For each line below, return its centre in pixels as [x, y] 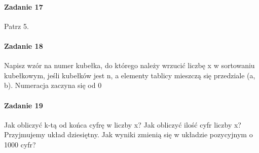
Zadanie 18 [24, 45]
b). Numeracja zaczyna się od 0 [53, 85]
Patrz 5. [16, 26]
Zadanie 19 [24, 105]
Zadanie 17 [24, 6]
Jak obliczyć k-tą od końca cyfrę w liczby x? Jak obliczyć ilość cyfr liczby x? [123, 124]
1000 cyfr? [20, 144]
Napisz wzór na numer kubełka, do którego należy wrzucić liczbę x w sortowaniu [129, 65]
